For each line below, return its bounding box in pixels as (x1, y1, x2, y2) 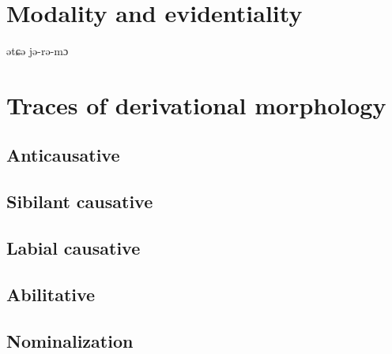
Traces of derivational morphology (6, 88, 386, 121)
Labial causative (6, 236, 141, 260)
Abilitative (6, 281, 96, 306)
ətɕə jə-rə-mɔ (6, 43, 69, 59)
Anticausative (6, 143, 120, 167)
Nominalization (6, 328, 134, 352)
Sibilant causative (6, 189, 153, 214)
